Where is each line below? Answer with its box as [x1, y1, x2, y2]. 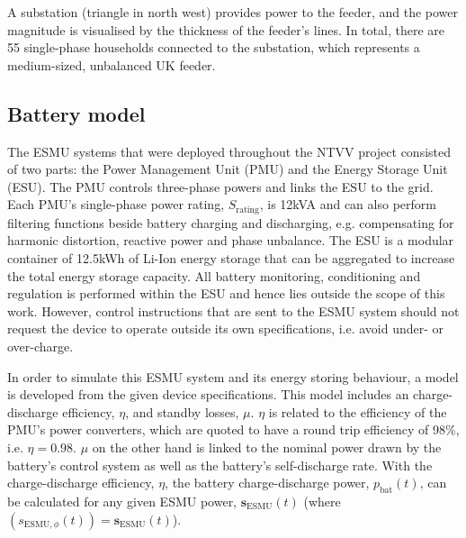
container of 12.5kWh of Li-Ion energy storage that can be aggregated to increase [7, 249, 455, 267]
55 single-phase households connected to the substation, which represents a [7, 38, 420, 57]
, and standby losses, [125, 402, 239, 421]
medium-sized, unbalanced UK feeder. [7, 55, 216, 74]
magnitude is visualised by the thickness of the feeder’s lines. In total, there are [7, 20, 444, 39]
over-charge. [7, 336, 74, 355]
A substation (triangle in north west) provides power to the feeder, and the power [7, 3, 459, 21]
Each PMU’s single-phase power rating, [7, 195, 225, 214]
